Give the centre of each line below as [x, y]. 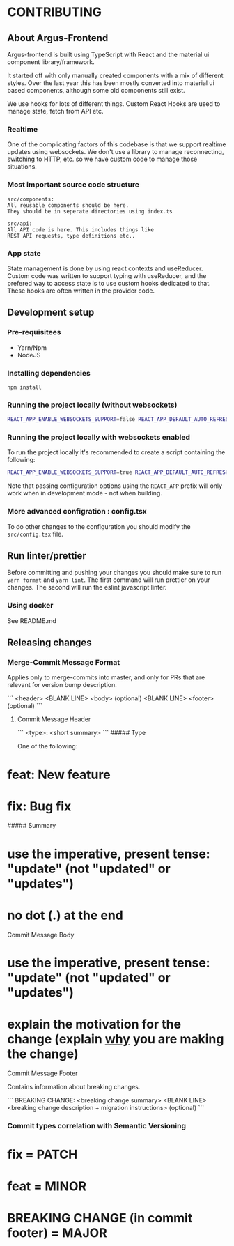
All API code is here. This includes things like [81, 230]
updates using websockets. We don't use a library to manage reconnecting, [116, 152]
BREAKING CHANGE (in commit [100, 1218]
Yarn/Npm [32, 347]
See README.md [32, 620]
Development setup [51, 313]
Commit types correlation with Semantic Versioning [97, 1125]
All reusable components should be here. [68, 205]
